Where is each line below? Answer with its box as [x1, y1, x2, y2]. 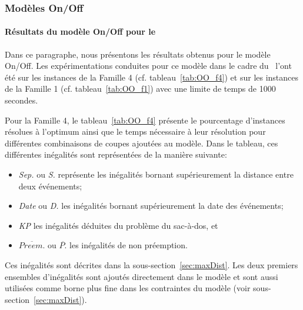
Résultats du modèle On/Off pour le [5, 25, 156, 38]
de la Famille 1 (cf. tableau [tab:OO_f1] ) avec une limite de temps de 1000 [5, 82, 276, 95]
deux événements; [18, 179, 82, 192]
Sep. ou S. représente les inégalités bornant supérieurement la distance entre [18, 168, 294, 180]
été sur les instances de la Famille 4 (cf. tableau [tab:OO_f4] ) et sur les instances [5, 71, 299, 83]
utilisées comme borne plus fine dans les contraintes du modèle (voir [5, 282, 251, 294]
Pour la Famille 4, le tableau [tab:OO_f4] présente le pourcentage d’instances [5, 114, 285, 126]
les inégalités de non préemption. [69, 239, 188, 251]
